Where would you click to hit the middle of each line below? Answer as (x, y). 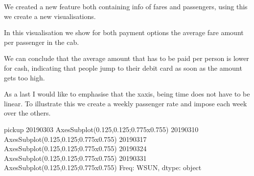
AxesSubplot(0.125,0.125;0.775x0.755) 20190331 (75, 158)
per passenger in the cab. (42, 42)
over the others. (27, 113)
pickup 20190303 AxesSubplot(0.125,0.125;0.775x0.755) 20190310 (101, 129)
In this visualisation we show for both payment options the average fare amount (124, 32)
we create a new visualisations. (50, 16)
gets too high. (24, 77)
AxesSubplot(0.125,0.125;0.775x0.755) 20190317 (75, 139)
